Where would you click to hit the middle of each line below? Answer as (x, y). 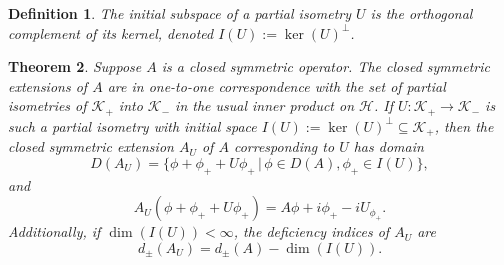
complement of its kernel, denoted (111, 32)
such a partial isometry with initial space (132, 125)
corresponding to (284, 146)
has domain (388, 146)
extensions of (48, 85)
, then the (464, 125)
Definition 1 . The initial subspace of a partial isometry (180, 13)
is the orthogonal (421, 13)
